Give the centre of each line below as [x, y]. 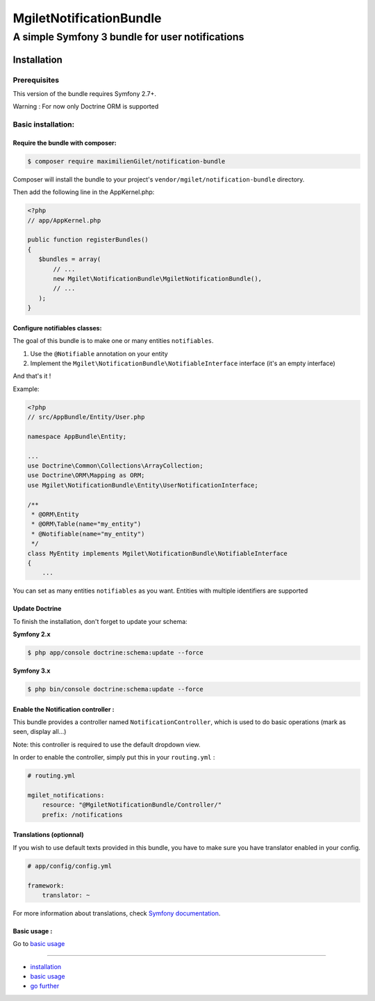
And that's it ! [32, 376]
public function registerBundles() [88, 240]
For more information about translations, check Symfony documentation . [117, 913]
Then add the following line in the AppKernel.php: [84, 192]
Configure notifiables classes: [57, 328]
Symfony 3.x [32, 671]
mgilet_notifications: [66, 795]
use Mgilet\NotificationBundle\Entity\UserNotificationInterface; [143, 485]
